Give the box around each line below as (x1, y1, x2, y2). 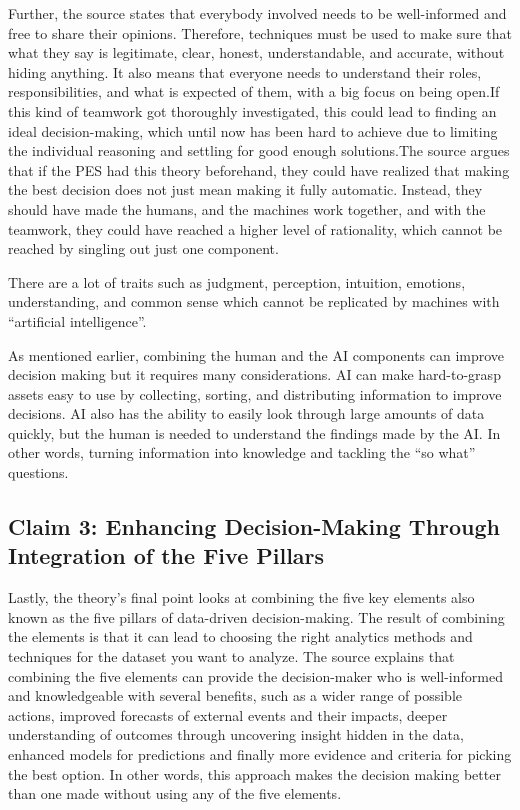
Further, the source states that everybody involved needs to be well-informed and (8, 3, 507, 23)
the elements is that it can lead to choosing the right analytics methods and (8, 626, 473, 647)
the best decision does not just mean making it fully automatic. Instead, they (8, 179, 483, 200)
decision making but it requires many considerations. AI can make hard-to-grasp (8, 364, 501, 385)
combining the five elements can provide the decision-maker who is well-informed (8, 665, 503, 686)
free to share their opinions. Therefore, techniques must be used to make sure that (8, 22, 512, 43)
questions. (8, 462, 69, 483)
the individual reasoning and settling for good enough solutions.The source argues (8, 140, 510, 161)
